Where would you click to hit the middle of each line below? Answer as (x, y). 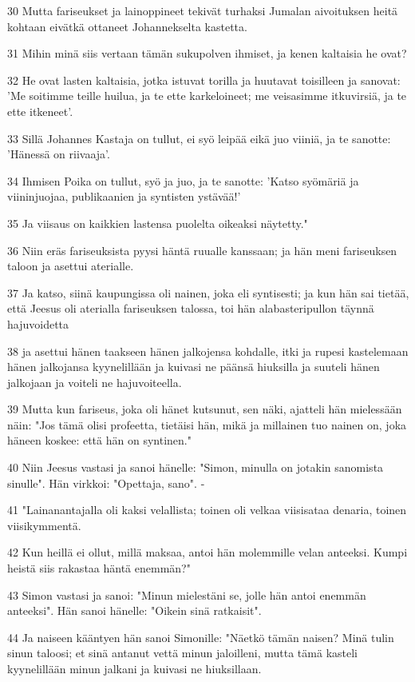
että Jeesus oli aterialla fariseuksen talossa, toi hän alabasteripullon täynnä (191, 308)
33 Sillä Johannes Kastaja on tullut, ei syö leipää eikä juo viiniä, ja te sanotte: (199, 138)
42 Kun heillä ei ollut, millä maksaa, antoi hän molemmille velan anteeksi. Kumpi (207, 552)
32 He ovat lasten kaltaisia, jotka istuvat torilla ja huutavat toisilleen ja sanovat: (204, 80)
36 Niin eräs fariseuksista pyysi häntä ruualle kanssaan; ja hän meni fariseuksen (202, 250)
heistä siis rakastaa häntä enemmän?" (99, 568)
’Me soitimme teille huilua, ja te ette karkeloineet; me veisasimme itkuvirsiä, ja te (207, 96)
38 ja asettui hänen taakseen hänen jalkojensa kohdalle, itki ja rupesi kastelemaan (208, 351)
